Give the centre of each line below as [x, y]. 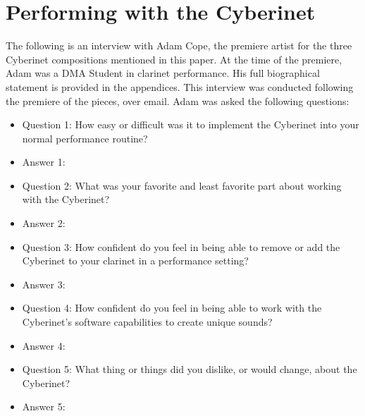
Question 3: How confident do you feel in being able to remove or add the [181, 246]
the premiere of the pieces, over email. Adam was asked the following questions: [178, 100]
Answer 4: [44, 345]
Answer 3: [44, 284]
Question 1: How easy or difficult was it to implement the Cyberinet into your [191, 124]
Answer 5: [44, 406]
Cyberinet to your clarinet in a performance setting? [135, 261]
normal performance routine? [85, 138]
